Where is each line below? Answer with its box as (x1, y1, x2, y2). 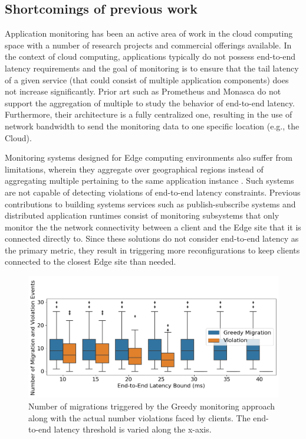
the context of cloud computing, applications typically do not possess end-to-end (5, 50, 296, 63)
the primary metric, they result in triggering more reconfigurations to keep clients (5, 243, 300, 256)
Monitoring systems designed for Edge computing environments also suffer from (5, 151, 292, 164)
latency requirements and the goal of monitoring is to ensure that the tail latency (5, 61, 299, 74)
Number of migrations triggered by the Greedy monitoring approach (28, 400, 275, 412)
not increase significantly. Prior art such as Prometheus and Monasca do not (5, 85, 281, 97)
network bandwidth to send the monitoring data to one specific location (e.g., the (5, 119, 300, 132)
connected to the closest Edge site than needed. (5, 255, 176, 268)
